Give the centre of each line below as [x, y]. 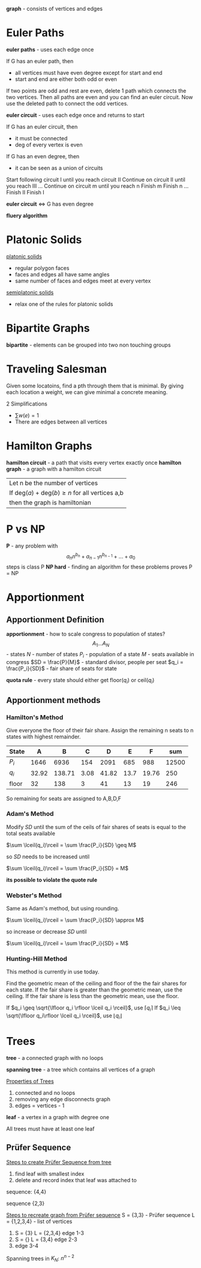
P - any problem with [32, 546]
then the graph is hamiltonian [50, 502]
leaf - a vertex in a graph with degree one [58, 1117]
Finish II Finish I [25, 192]
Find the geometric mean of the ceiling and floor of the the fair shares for [97, 984]
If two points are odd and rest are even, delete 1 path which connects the [96, 91]
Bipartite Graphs [48, 328]
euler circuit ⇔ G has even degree [50, 204]
